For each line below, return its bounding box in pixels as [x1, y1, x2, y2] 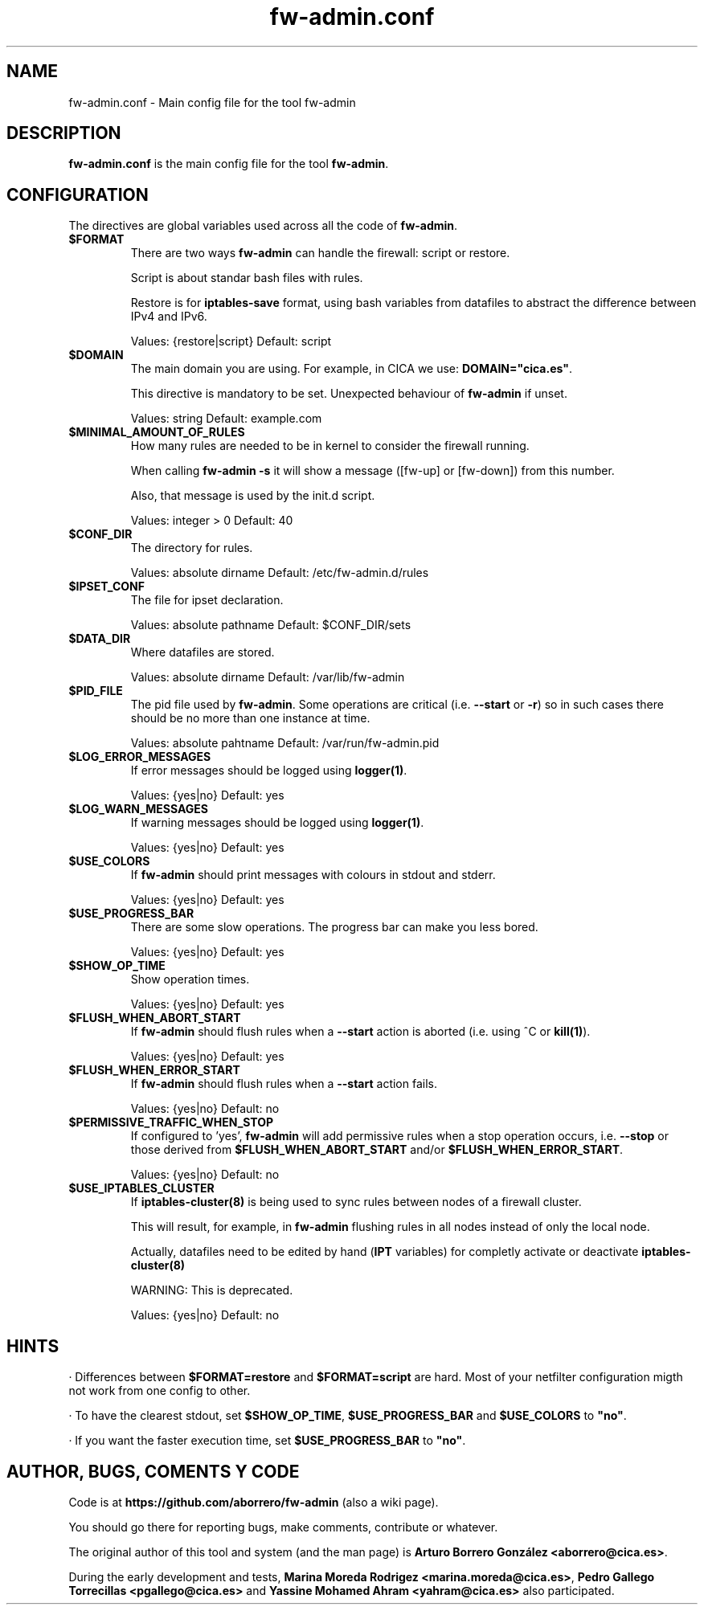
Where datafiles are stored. [130, 645, 275, 660]
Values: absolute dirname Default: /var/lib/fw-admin [130, 670, 405, 685]
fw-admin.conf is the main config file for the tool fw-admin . [68, 157, 389, 171]
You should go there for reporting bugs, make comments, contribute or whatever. [68, 1519, 498, 1534]
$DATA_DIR [68, 632, 131, 646]
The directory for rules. [130, 541, 253, 555]
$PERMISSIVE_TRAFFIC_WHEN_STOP [68, 1115, 274, 1130]
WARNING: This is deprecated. [130, 1283, 293, 1298]
